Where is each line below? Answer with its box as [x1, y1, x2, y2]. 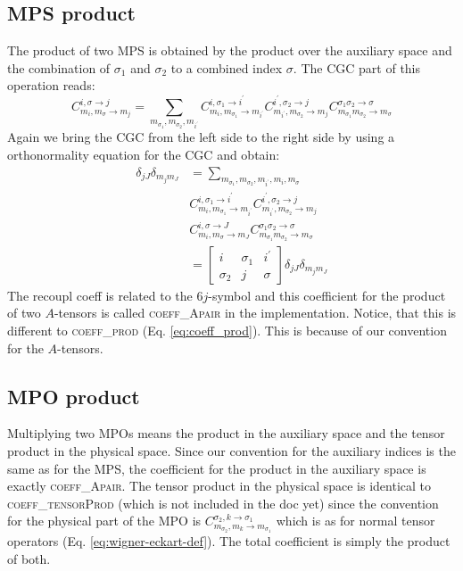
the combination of [7, 58, 111, 77]
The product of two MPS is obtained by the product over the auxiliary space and [7, 41, 452, 60]
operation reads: [7, 76, 95, 95]
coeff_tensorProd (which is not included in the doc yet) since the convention [7, 493, 439, 512]
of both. [7, 549, 51, 567]
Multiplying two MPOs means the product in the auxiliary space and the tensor [7, 424, 445, 443]
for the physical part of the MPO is [7, 511, 202, 530]
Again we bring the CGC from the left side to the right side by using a [7, 128, 395, 146]
